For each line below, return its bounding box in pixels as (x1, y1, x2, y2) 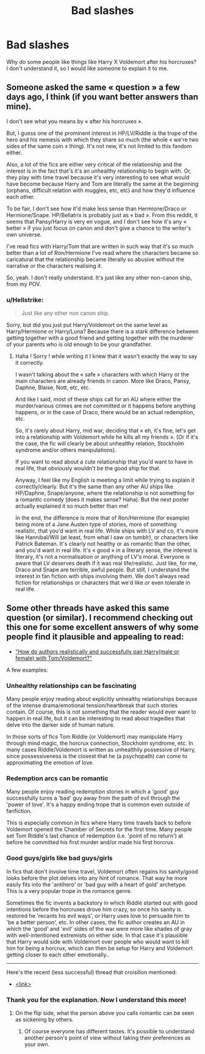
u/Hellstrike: (6, 295, 44, 304)
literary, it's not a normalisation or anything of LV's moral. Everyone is (15, 553, 190, 561)
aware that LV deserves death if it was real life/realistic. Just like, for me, (15, 559, 198, 567)
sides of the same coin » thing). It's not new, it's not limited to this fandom (6, 142, 192, 149)
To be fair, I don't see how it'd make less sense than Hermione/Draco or (6, 205, 187, 212)
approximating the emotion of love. (6, 759, 95, 766)
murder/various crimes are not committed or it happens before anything (15, 402, 196, 409)
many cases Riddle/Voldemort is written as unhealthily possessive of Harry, (6, 746, 196, 753)
